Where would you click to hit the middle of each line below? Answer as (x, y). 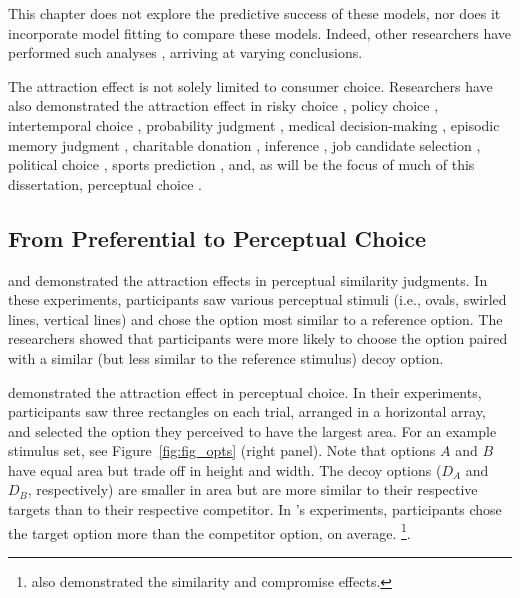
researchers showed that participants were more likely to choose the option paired (258, 338)
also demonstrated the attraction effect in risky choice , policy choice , (223, 105)
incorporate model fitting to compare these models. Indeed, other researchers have (259, 32)
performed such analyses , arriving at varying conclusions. (185, 52)
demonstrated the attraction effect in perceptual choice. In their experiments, (245, 391)
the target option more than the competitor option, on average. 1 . (209, 531)
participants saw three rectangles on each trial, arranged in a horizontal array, (247, 411)
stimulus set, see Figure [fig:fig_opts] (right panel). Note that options (222, 450)
